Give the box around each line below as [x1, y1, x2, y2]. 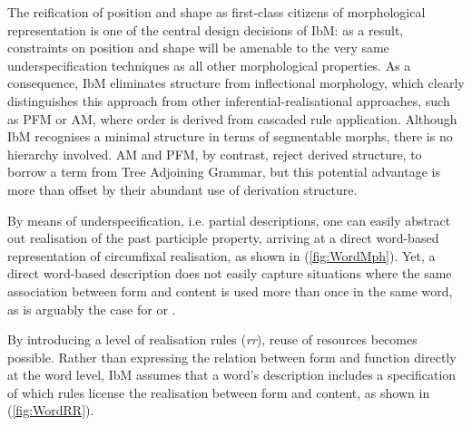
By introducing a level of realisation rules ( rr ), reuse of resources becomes [7, 330, 418, 349]
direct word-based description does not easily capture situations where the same [7, 264, 452, 283]
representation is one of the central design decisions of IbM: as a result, [7, 20, 404, 39]
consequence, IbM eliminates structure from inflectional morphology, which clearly [7, 73, 465, 92]
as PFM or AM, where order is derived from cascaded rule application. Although [7, 109, 457, 128]
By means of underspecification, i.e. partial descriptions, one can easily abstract [7, 210, 451, 229]
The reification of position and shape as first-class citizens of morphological [7, 3, 426, 21]
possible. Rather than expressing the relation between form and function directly [7, 347, 457, 366]
